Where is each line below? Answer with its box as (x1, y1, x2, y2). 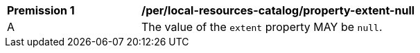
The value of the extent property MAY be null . (141, 20, 383, 34)
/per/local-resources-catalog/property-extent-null (141, 3, 415, 17)
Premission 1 (7, 3, 75, 17)
